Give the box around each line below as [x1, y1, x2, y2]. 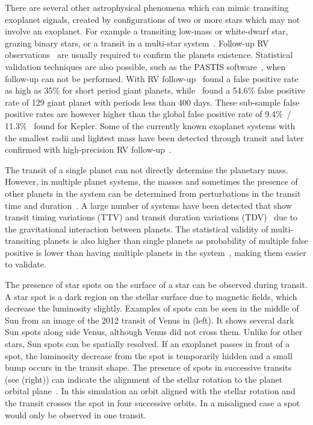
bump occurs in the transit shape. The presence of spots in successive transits [5, 361, 292, 374]
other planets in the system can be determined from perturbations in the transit [5, 187, 301, 199]
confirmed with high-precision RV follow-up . [5, 143, 172, 156]
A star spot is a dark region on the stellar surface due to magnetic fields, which [5, 290, 297, 302]
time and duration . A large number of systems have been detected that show [5, 199, 292, 211]
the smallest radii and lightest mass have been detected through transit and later [5, 131, 304, 144]
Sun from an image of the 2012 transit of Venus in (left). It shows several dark [5, 313, 294, 326]
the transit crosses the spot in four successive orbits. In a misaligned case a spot [5, 397, 300, 409]
